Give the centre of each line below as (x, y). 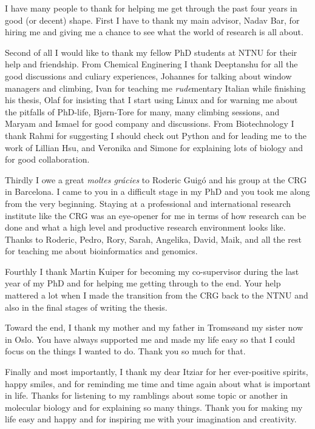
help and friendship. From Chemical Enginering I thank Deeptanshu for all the (151, 64)
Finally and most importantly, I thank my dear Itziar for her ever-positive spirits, (157, 372)
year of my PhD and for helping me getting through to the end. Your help (143, 283)
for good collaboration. (47, 159)
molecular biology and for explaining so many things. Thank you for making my (154, 407)
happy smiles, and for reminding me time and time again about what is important (158, 383)
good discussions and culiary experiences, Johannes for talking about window (148, 76)
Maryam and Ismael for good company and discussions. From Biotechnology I (150, 123)
